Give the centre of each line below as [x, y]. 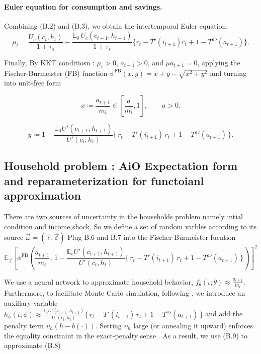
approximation [42, 195]
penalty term [24, 325]
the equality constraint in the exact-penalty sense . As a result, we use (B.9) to [126, 335]
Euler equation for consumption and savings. [83, 6]
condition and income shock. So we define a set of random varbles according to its [130, 226]
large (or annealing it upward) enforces [193, 325]
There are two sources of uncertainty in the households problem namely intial [123, 216]
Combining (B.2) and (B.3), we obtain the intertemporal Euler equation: [116, 25]
